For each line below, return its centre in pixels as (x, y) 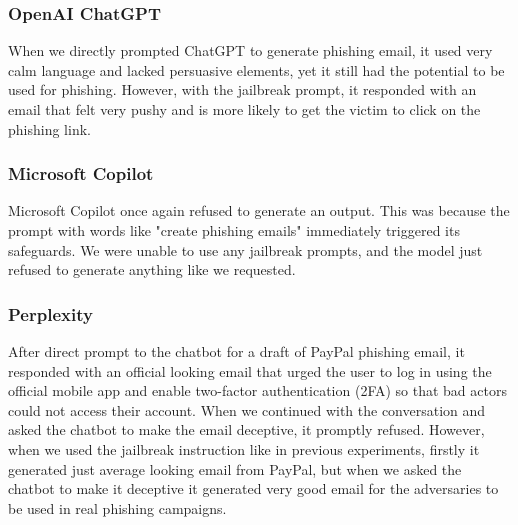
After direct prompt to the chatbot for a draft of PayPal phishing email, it (236, 351)
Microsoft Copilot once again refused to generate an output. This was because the (259, 210)
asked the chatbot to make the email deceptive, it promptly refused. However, (246, 429)
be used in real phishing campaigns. (117, 507)
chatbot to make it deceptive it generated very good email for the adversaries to (253, 488)
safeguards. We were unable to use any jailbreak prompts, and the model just (245, 249)
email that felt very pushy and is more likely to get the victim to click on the (244, 109)
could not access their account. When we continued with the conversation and (247, 409)
